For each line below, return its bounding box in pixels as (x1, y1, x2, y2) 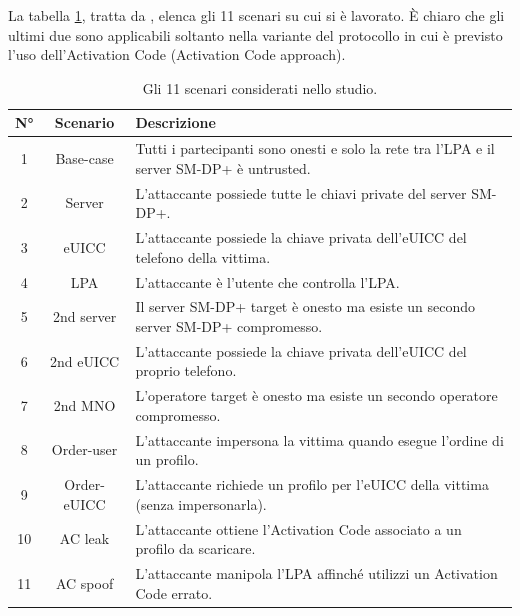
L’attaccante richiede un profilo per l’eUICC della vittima (135, 474, 489, 495)
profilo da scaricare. (135, 538, 256, 559)
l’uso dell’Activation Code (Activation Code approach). (8, 44, 346, 65)
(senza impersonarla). (135, 493, 267, 514)
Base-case (55, 148, 114, 169)
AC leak (59, 528, 110, 549)
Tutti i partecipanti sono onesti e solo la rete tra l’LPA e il (135, 138, 495, 159)
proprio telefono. (135, 360, 237, 381)
